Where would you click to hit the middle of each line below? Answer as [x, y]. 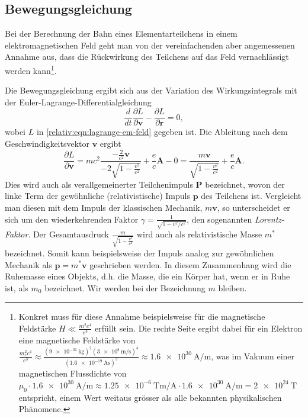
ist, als [17, 287]
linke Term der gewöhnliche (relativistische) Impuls [97, 196]
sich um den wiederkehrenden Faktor [72, 219]
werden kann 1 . [31, 69]
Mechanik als [28, 264]
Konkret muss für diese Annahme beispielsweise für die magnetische [142, 316]
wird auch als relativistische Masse [199, 234]
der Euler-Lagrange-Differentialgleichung [78, 102]
